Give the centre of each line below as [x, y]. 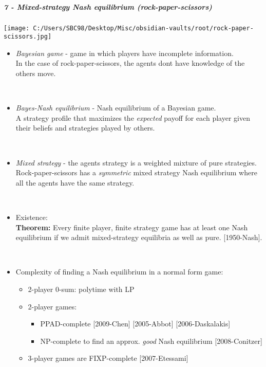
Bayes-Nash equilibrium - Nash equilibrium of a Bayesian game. [116, 108]
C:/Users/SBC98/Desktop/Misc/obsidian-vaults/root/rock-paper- [143, 28]
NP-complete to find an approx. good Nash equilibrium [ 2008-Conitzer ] [151, 341]
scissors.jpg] [28, 37]
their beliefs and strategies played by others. [85, 128]
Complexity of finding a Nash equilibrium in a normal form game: [119, 272]
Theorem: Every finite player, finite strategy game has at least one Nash [132, 227]
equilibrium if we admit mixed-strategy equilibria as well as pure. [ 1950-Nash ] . [139, 237]
